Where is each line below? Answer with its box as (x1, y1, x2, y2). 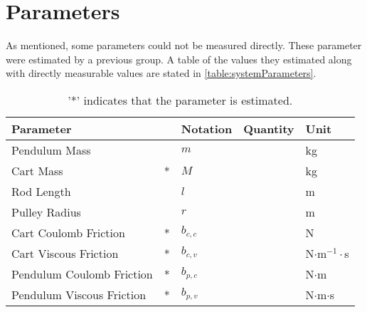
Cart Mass (11, 162, 63, 179)
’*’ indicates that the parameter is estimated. (68, 91, 293, 108)
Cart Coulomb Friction (11, 224, 125, 241)
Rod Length (11, 182, 71, 199)
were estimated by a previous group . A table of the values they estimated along (6, 51, 352, 66)
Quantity (243, 120, 294, 137)
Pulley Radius (11, 203, 81, 220)
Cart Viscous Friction (11, 244, 119, 261)
